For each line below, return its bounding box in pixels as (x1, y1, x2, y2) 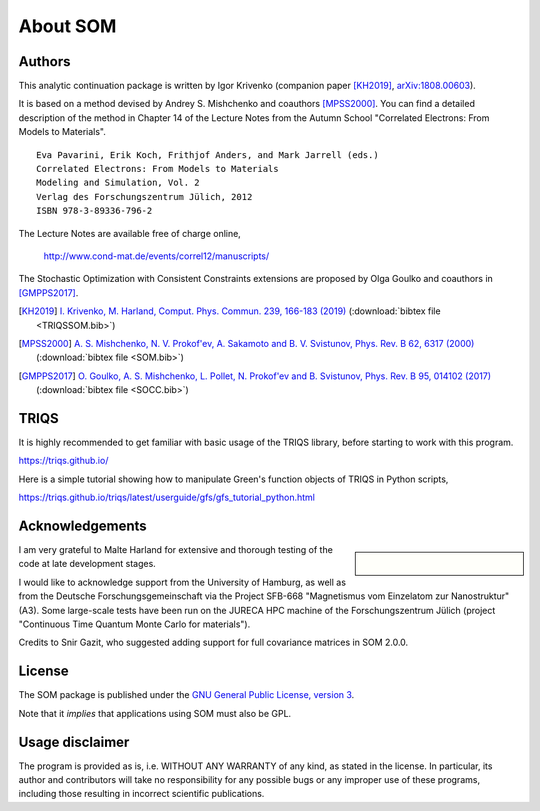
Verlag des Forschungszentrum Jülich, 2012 (36, 191, 253, 202)
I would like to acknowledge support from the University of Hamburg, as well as (18, 576, 347, 588)
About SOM (18, 15, 117, 37)
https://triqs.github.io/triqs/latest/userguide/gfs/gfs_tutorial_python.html (18, 491, 315, 504)
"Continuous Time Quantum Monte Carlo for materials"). (18, 618, 251, 630)
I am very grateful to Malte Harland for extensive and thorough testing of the (18, 544, 334, 556)
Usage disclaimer (18, 733, 130, 750)
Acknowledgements (18, 517, 147, 534)
